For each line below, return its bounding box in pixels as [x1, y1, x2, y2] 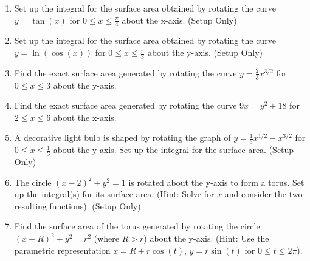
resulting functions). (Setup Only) [14, 199, 141, 212]
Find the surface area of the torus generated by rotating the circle [14, 220, 260, 232]
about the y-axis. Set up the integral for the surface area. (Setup [53, 143, 294, 156]
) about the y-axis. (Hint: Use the [143, 232, 269, 245]
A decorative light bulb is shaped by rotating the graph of [14, 131, 231, 144]
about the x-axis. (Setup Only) [122, 13, 237, 26]
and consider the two [224, 188, 303, 200]
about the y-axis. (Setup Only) [147, 46, 263, 59]
